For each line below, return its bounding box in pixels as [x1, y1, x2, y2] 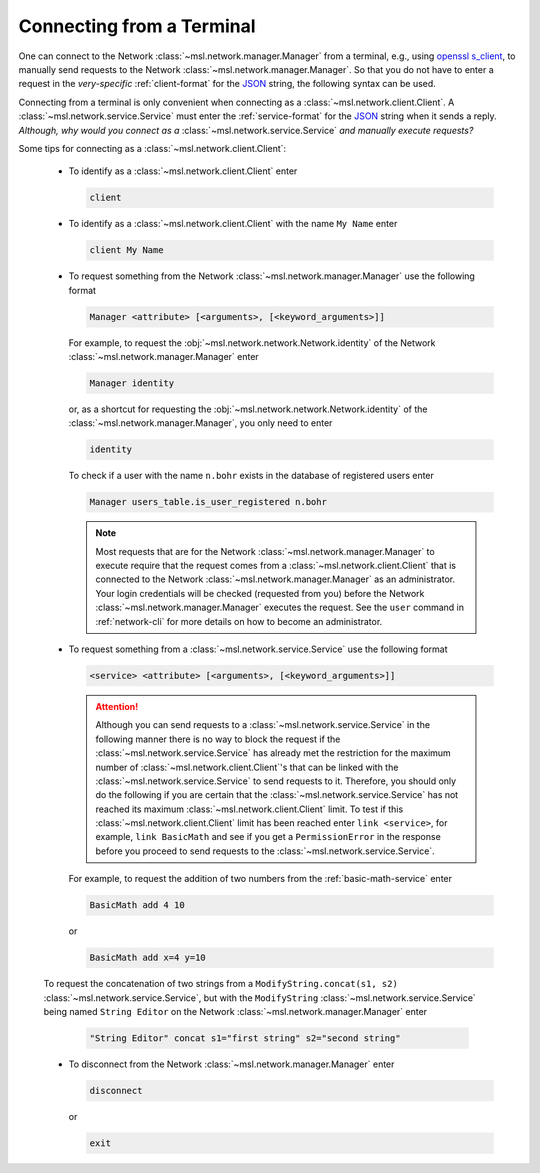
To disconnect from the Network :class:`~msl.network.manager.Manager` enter [68, 1058, 395, 1070]
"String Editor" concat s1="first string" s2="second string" [89, 1032, 401, 1044]
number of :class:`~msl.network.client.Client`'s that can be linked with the [95, 761, 399, 773]
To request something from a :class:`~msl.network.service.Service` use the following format [68, 643, 449, 655]
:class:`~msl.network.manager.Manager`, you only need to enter [68, 417, 333, 429]
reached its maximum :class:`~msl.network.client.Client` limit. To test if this [95, 803, 404, 815]
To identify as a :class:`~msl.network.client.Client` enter [68, 165, 298, 177]
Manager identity [89, 377, 175, 389]
